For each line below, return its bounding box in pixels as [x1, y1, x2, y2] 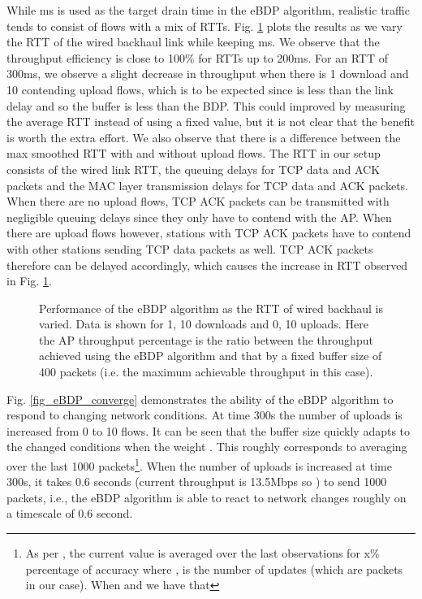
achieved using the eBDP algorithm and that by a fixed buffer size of [39, 347, 382, 364]
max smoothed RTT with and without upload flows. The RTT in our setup [6, 145, 381, 162]
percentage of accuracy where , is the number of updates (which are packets [25, 560, 403, 577]
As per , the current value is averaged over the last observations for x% [25, 545, 380, 562]
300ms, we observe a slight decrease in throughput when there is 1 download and [6, 65, 409, 82]
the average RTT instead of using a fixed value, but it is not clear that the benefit [6, 113, 415, 130]
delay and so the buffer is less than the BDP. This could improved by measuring [6, 97, 406, 114]
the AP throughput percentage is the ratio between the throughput [39, 331, 373, 348]
